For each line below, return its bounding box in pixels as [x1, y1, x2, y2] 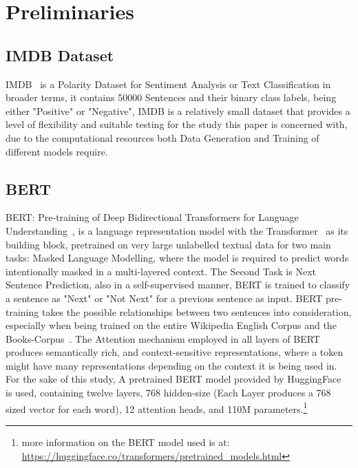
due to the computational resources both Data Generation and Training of [6, 130, 319, 145]
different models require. [6, 144, 108, 158]
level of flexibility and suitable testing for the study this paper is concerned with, [6, 117, 348, 131]
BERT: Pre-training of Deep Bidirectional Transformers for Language [6, 210, 299, 224]
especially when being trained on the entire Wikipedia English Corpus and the [6, 318, 337, 332]
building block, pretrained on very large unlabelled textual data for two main [6, 237, 331, 251]
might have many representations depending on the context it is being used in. [6, 358, 337, 372]
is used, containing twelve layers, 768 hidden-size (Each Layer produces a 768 [6, 385, 331, 400]
